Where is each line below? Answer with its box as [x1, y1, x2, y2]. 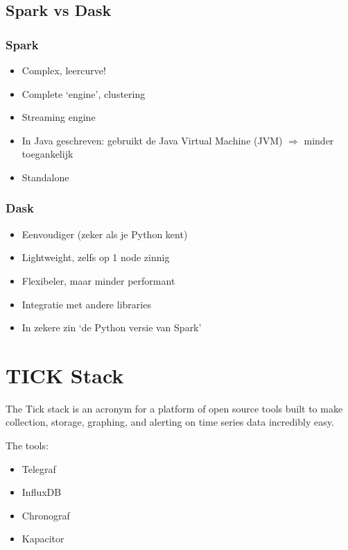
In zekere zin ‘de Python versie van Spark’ [21, 320, 202, 335]
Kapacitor [21, 531, 64, 546]
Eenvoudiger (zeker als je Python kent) [21, 226, 188, 241]
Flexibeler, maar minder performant [21, 273, 175, 287]
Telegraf [21, 461, 56, 476]
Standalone [21, 169, 69, 184]
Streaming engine [21, 110, 96, 124]
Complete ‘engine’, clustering [21, 86, 146, 101]
